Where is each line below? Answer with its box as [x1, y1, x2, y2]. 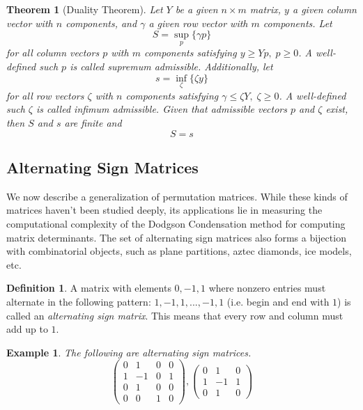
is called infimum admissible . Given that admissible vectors [36, 102, 287, 116]
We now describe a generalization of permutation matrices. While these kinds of [6, 189, 348, 203]
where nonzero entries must [208, 281, 326, 295]
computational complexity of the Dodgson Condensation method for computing [6, 216, 346, 230]
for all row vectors [6, 88, 84, 102]
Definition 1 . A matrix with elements [6, 281, 171, 295]
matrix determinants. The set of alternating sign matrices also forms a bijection [6, 230, 346, 244]
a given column [292, 2, 357, 16]
